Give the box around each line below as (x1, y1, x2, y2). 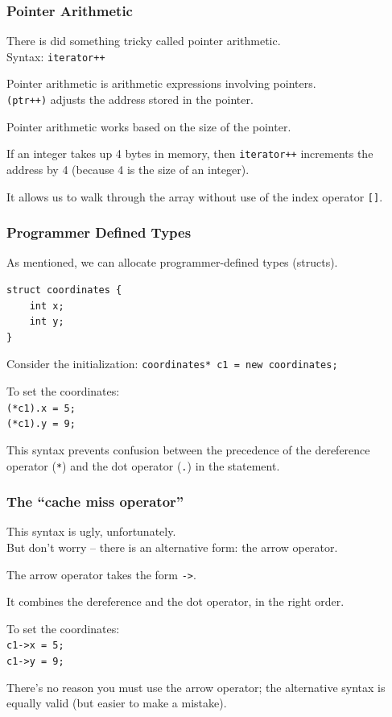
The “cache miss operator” (6, 491, 184, 512)
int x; (29, 300, 64, 312)
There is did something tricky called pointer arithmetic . (6, 32, 281, 49)
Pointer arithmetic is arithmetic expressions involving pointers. (6, 75, 316, 92)
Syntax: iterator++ (6, 48, 105, 64)
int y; (29, 316, 64, 328)
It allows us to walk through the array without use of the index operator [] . (6, 188, 383, 205)
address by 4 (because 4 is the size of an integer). (6, 160, 250, 177)
